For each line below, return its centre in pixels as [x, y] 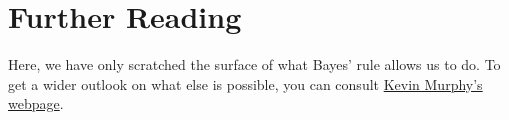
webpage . [36, 103]
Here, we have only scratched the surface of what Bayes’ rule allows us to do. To [254, 64]
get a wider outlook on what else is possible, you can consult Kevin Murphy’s [245, 83]
